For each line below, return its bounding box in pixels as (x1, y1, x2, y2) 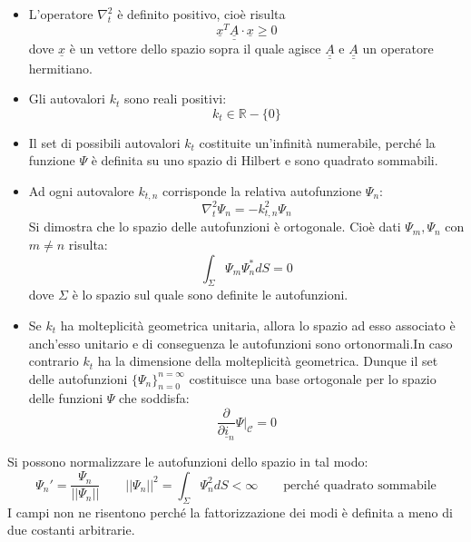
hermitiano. (28, 58, 93, 77)
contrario (28, 351, 79, 370)
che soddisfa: (119, 389, 190, 408)
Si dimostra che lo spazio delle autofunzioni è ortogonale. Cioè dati (28, 217, 401, 236)
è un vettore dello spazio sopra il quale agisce (69, 39, 321, 58)
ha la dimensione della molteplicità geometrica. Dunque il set (97, 351, 438, 370)
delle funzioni (28, 389, 103, 408)
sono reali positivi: (123, 89, 227, 108)
